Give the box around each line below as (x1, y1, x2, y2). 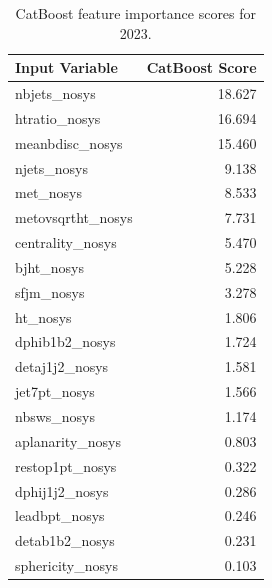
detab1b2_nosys (15, 530, 115, 551)
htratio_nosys (15, 107, 101, 128)
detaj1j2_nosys (15, 356, 109, 377)
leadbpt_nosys (15, 505, 105, 526)
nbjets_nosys (15, 83, 96, 104)
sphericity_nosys (15, 555, 118, 576)
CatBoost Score (146, 57, 257, 78)
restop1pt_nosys (15, 455, 117, 476)
